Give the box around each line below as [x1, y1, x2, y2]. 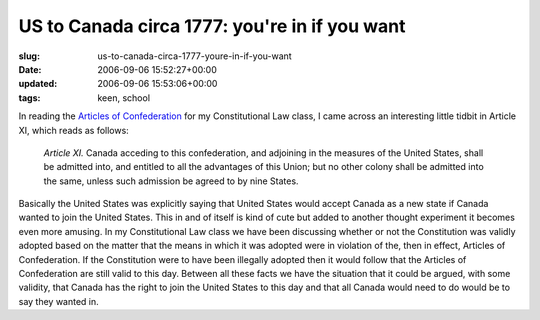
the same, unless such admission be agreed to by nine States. [43, 175, 299, 187]
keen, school [97, 91, 150, 104]
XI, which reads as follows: [18, 124, 129, 136]
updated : [18, 78, 58, 90]
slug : [18, 50, 40, 62]
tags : [18, 91, 41, 104]
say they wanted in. [18, 295, 99, 307]
